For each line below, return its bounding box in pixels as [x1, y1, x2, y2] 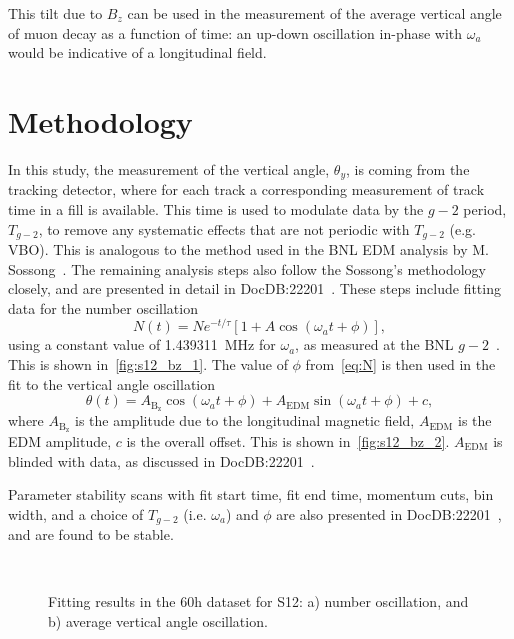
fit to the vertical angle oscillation [8, 373, 216, 394]
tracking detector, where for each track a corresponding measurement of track [8, 179, 485, 200]
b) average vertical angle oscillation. [48, 610, 268, 631]
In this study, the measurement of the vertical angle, [8, 158, 330, 179]
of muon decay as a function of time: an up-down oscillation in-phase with [8, 22, 463, 43]
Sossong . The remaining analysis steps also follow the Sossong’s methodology [8, 258, 486, 279]
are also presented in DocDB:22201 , [276, 503, 502, 524]
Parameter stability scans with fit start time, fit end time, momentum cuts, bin [8, 484, 494, 505]
